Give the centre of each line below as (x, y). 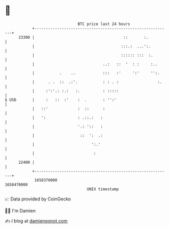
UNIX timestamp (103, 189)
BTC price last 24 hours (104, 24)
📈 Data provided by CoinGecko (38, 199)
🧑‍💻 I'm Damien (20, 211)
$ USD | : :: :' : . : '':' (61, 100)
